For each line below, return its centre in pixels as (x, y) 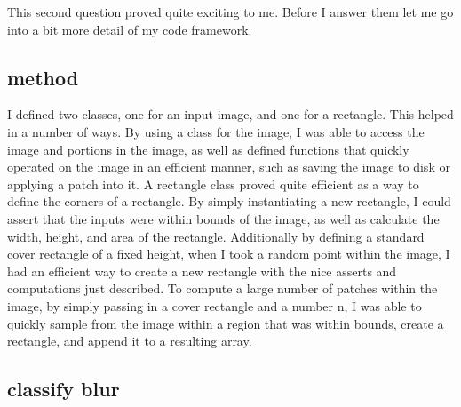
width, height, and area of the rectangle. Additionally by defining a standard (216, 236)
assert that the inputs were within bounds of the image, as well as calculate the (223, 218)
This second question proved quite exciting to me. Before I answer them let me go (230, 12)
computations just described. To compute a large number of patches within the (223, 288)
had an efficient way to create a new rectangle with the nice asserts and (202, 271)
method (43, 77)
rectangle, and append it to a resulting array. (130, 341)
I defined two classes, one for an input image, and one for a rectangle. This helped (230, 114)
